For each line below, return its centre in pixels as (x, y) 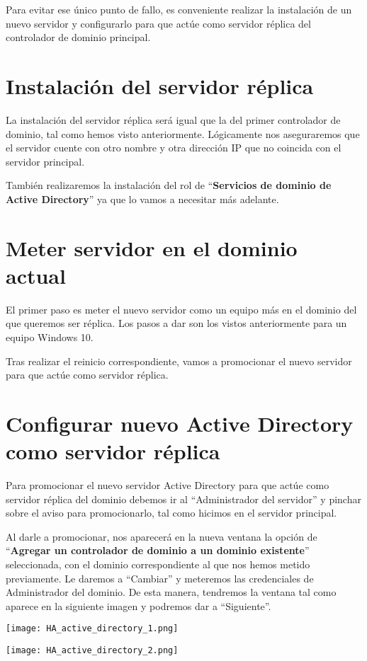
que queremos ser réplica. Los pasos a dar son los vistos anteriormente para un (176, 323)
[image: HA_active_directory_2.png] (92, 651)
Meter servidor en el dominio (152, 247)
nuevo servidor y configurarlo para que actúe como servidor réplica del (158, 23)
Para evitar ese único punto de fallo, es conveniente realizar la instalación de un (179, 9)
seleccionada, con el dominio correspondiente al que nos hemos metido (158, 564)
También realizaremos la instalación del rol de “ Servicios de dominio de (169, 185)
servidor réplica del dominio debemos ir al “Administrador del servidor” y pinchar (183, 499)
